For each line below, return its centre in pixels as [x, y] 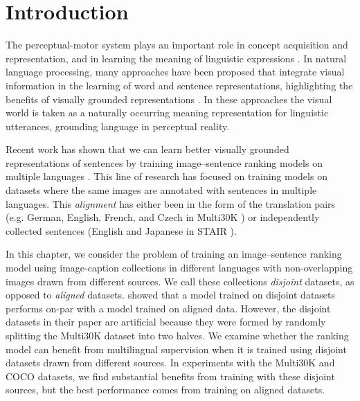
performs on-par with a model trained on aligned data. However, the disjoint [168, 308]
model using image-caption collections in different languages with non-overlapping [179, 268]
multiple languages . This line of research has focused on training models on [166, 176]
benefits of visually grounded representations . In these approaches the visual [169, 99]
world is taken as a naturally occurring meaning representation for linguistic [167, 113]
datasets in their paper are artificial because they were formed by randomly [166, 322]
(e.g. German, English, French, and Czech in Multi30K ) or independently [163, 217]
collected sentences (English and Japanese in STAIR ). [121, 230]
